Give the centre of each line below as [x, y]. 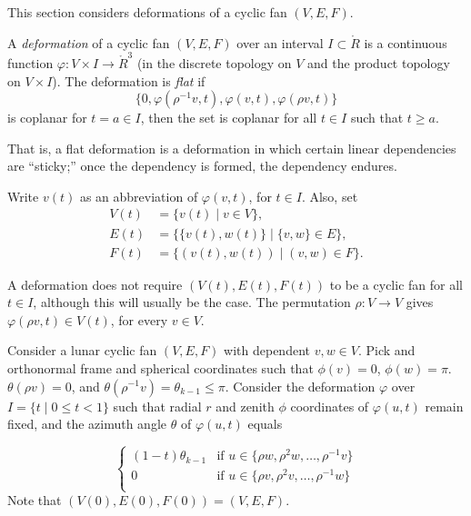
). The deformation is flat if [129, 80]
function [30, 62]
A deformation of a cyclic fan [89, 42]
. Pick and [386, 350]
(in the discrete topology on [214, 62]
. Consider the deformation [300, 386]
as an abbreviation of [139, 196]
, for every [139, 319]
